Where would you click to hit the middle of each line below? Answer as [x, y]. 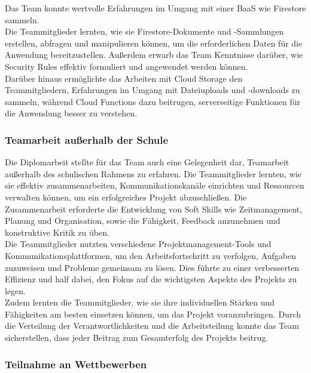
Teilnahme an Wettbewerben [76, 364]
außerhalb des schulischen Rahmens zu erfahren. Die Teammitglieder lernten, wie [153, 173]
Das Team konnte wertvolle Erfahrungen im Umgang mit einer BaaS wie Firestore [155, 8]
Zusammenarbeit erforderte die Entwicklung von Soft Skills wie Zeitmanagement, [154, 209]
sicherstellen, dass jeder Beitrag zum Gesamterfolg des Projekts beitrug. [137, 337]
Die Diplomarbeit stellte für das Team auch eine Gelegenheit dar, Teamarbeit [147, 162]
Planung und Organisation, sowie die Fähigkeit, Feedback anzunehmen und [143, 221]
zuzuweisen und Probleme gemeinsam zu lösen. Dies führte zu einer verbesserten [152, 267]
